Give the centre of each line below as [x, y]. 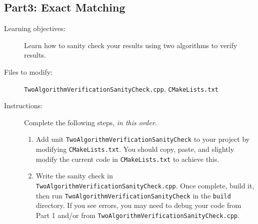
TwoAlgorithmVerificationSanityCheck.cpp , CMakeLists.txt [121, 88]
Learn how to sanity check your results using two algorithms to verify [131, 45]
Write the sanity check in [74, 176]
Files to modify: [28, 71]
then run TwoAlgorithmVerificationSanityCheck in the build [133, 195]
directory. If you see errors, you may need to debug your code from [139, 205]
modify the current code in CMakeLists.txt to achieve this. [127, 159]
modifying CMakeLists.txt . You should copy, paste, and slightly [135, 149]
